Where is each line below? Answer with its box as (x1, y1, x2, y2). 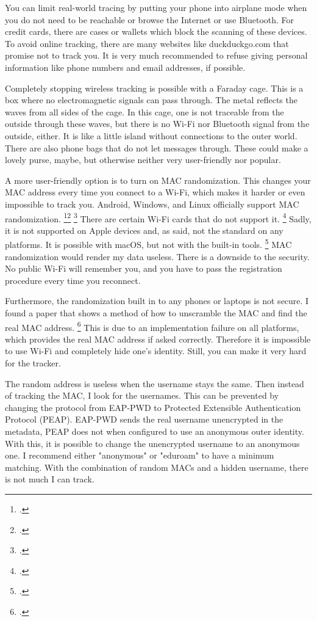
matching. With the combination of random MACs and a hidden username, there (5, 460, 308, 473)
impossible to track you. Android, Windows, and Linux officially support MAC (5, 197, 299, 210)
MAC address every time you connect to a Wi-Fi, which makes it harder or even (5, 186, 305, 198)
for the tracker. (5, 357, 61, 369)
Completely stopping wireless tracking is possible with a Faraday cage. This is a (5, 81, 304, 94)
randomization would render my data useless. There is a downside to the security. (5, 250, 310, 263)
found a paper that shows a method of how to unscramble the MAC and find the (5, 306, 307, 319)
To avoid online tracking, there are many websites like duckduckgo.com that (5, 37, 289, 49)
